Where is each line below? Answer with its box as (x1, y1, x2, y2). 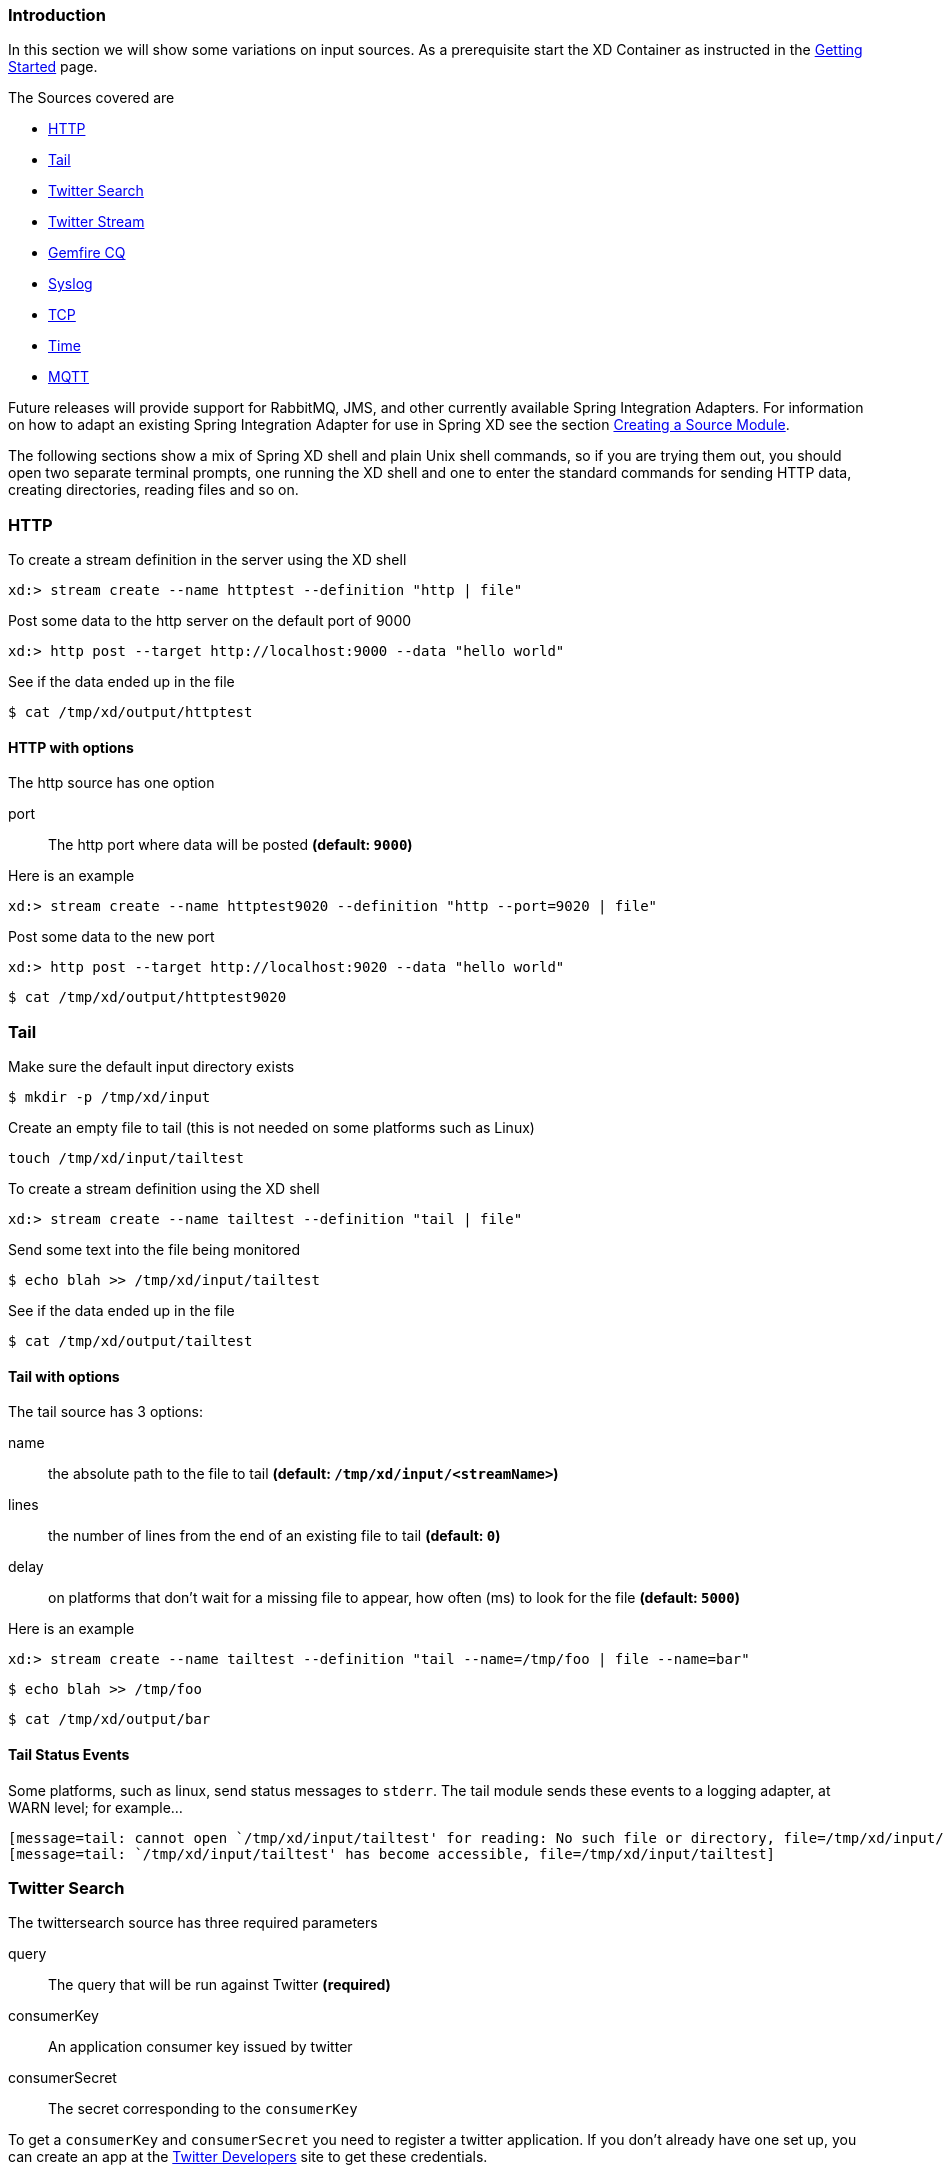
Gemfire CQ (48, 244, 126, 262)
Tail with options (8, 1367, 120, 1385)
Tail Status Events (8, 1745, 130, 1763)
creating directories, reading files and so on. (8, 481, 299, 499)
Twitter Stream (48, 213, 145, 231)
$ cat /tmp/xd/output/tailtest (8, 1333, 253, 1350)
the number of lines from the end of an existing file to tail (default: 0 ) (48, 1527, 501, 1545)
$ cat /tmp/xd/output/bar (8, 1711, 211, 1728)
